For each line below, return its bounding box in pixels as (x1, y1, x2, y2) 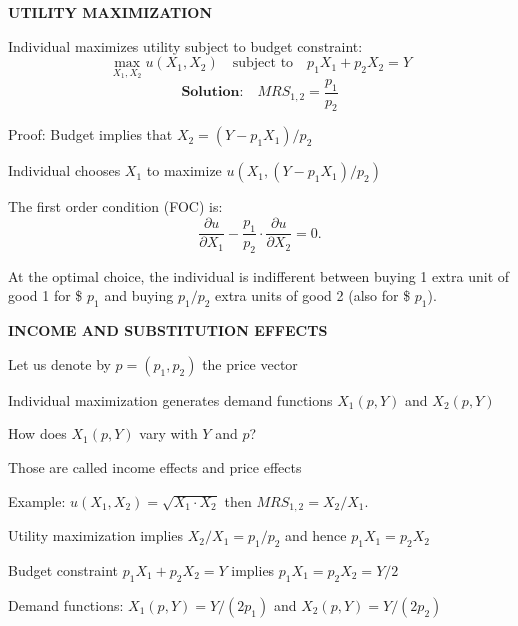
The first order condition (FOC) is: (8, 196, 223, 217)
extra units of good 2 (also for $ (215, 285, 411, 306)
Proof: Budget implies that (8, 124, 173, 145)
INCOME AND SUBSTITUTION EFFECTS (8, 320, 328, 341)
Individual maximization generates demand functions (8, 389, 333, 410)
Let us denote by (8, 353, 111, 374)
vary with (139, 423, 198, 444)
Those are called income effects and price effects (8, 457, 302, 478)
